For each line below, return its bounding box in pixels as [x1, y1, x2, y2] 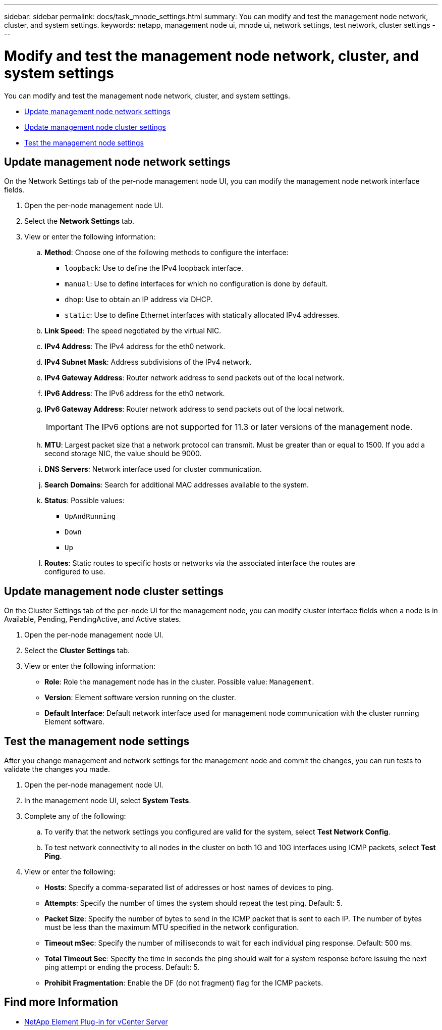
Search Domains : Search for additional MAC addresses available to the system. [44, 480, 309, 489]
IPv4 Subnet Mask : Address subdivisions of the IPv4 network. [44, 358, 252, 367]
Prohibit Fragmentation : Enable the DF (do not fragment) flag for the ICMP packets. [44, 978, 323, 988]
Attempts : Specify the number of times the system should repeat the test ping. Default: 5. [44, 899, 343, 908]
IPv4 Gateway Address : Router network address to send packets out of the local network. [44, 373, 345, 382]
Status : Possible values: [44, 496, 125, 505]
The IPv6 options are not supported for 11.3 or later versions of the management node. [84, 422, 413, 432]
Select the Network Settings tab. [24, 217, 135, 226]
